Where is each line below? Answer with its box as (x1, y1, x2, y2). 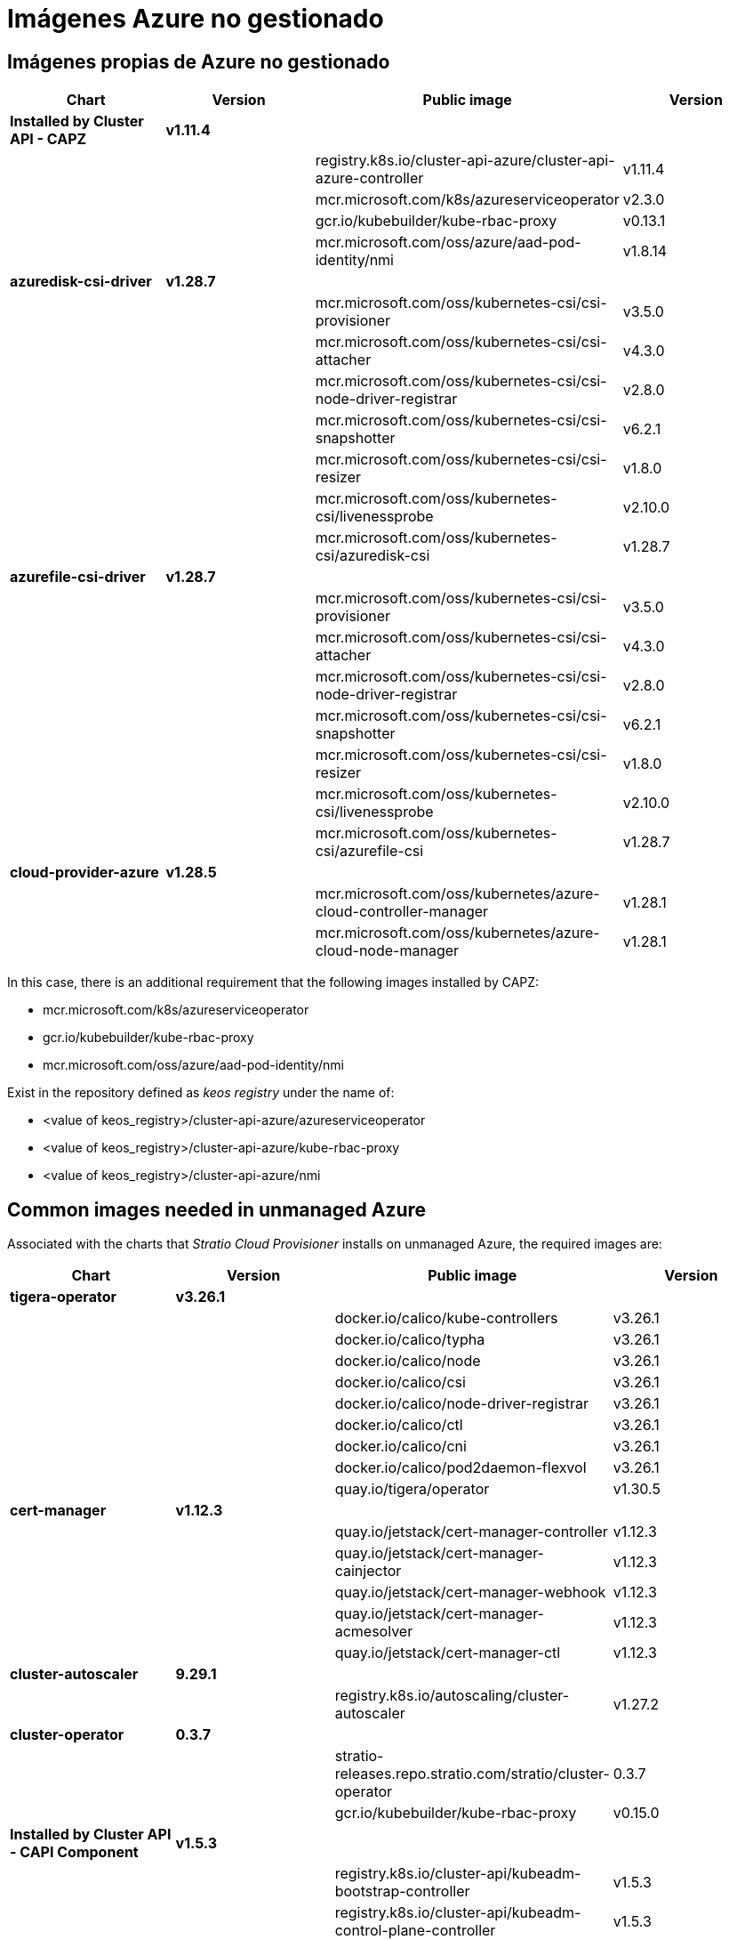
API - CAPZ (10, 130, 87, 149)
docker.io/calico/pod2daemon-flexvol (334, 1459, 587, 1477)
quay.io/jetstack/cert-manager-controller (334, 1523, 608, 1541)
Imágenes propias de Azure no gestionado (7, 50, 390, 73)
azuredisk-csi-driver (10, 272, 152, 291)
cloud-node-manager (315, 942, 460, 960)
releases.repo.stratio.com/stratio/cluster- (334, 1765, 610, 1783)
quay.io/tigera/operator (334, 1480, 490, 1499)
